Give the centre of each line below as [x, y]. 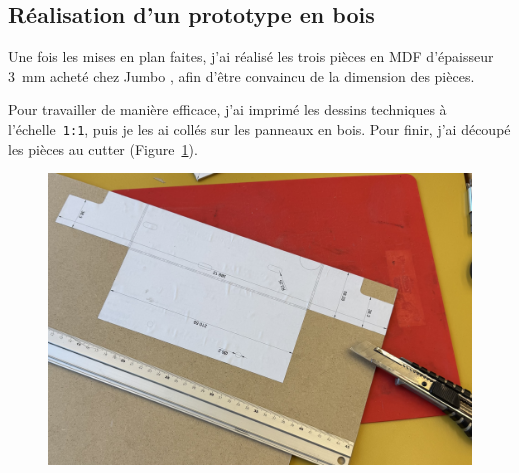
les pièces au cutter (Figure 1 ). [103, 148]
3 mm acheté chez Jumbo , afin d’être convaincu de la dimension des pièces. [241, 75]
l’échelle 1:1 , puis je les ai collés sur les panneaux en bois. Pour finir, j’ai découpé [259, 128]
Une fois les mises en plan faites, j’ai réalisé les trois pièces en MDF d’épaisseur [251, 56]
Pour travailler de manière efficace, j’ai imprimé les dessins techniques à [227, 109]
